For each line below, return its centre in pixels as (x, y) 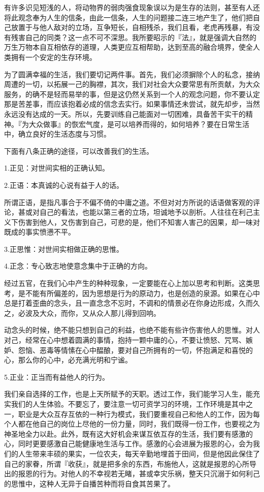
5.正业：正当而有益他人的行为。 (57, 376)
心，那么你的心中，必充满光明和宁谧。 (68, 360)
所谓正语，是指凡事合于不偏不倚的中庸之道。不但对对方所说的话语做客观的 (128, 202)
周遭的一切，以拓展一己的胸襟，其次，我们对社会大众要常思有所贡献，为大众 (132, 84)
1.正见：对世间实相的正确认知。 (57, 168)
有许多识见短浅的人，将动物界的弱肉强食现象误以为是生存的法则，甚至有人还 (132, 7)
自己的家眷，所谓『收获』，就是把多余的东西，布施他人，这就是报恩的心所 (127, 463)
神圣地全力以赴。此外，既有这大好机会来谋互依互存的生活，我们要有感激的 (128, 433)
